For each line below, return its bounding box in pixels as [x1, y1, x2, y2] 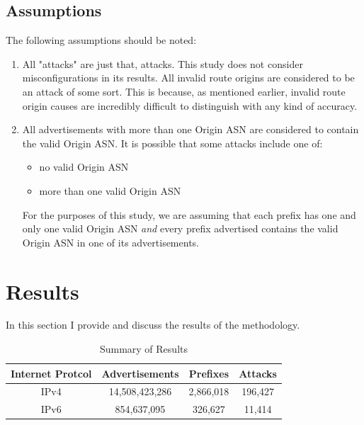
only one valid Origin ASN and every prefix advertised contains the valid [22, 221, 339, 236]
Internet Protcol [11, 365, 92, 380]
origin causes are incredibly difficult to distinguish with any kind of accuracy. [22, 98, 358, 113]
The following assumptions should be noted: [6, 33, 197, 47]
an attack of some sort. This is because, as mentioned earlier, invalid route [22, 84, 346, 98]
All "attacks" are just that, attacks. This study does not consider [22, 56, 303, 71]
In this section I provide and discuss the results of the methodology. [6, 317, 300, 332]
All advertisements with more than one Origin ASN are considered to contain [22, 122, 359, 137]
